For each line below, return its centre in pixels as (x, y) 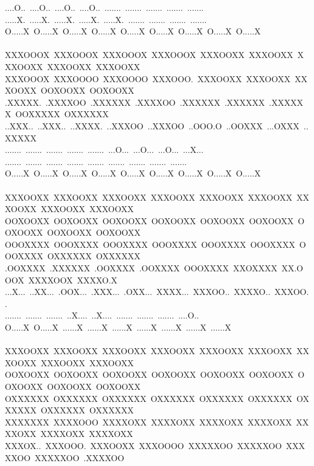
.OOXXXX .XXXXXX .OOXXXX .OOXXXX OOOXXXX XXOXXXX (141, 268)
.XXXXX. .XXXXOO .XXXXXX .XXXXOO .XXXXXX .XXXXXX (135, 102)
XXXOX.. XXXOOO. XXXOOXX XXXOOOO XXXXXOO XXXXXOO (143, 445)
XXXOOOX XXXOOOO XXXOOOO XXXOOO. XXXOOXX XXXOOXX (148, 78)
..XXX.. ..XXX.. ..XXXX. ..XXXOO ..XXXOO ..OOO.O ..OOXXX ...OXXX (152, 125)
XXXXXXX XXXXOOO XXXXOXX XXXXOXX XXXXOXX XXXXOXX (149, 422)
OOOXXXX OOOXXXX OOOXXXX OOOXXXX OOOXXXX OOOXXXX (150, 244)
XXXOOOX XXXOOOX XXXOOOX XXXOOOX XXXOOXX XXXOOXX (149, 55)
